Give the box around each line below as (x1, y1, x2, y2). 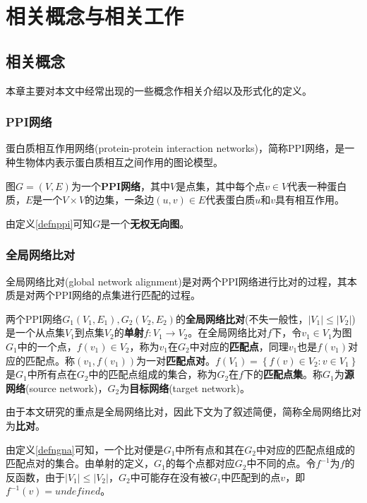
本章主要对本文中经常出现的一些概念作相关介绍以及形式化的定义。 (6, 83, 312, 97)
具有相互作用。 (275, 192, 345, 207)
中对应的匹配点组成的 (256, 442, 356, 456)
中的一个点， (17, 338, 77, 353)
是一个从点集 (6, 325, 65, 340)
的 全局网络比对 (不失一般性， (175, 311, 308, 326)
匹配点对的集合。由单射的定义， (6, 456, 154, 471)
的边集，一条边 (85, 192, 155, 207)
